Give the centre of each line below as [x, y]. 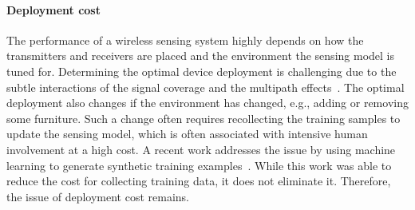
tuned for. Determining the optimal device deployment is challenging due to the [202, 71]
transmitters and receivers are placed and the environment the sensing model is [200, 55]
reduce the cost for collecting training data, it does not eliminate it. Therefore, [199, 181]
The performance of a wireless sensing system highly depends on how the [185, 40]
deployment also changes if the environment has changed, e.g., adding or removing [207, 103]
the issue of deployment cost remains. [98, 196]
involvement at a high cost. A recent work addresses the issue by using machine [201, 149]
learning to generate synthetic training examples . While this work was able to [199, 165]
